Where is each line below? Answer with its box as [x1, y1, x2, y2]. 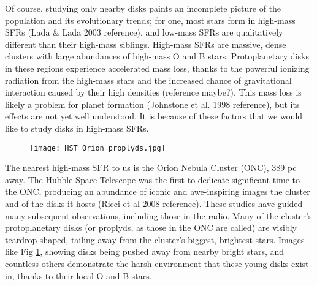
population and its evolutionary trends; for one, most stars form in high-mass [5, 13, 296, 26]
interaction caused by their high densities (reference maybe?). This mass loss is [5, 86, 302, 99]
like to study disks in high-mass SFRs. [5, 121, 149, 134]
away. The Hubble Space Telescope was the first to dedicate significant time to [5, 173, 300, 186]
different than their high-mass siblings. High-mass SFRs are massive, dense [5, 37, 286, 50]
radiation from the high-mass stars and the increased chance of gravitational [5, 73, 292, 86]
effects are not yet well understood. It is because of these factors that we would [5, 110, 303, 122]
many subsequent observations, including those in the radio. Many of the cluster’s [5, 209, 312, 222]
